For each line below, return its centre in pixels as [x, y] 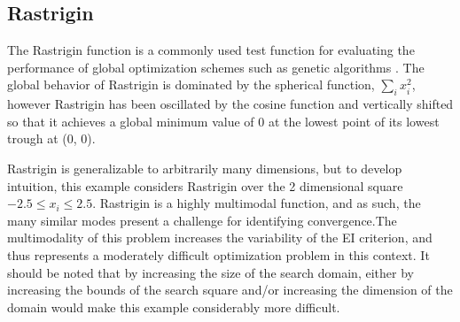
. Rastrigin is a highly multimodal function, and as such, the [257, 203]
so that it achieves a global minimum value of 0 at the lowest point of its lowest [223, 121]
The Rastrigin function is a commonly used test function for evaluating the [211, 50]
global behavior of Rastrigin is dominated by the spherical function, [191, 84]
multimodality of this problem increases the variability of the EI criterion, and [220, 238]
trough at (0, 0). [51, 138]
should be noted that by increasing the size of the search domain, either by [211, 272]
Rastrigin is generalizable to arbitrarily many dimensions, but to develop [205, 168]
